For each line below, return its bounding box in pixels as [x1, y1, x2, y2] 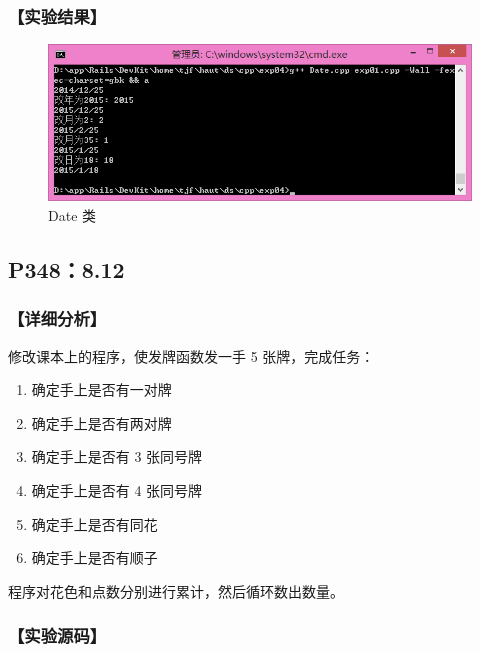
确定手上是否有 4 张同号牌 [31, 479, 203, 500]
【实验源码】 [8, 623, 107, 648]
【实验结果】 [8, 3, 107, 28]
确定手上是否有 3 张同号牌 [31, 446, 203, 467]
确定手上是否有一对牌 [31, 379, 172, 400]
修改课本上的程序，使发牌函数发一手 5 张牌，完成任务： [8, 345, 375, 366]
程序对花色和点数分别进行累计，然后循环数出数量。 [8, 580, 344, 601]
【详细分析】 [8, 306, 107, 331]
